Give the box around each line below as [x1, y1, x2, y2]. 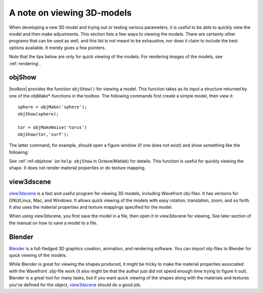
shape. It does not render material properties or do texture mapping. [9, 165, 146, 171]
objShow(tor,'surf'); [18, 132, 69, 137]
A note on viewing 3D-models [9, 7, 132, 18]
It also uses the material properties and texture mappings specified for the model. [9, 204, 173, 210]
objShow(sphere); [18, 111, 59, 117]
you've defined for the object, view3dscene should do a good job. [9, 282, 141, 288]
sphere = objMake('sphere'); [18, 104, 87, 110]
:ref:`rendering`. [9, 60, 41, 66]
